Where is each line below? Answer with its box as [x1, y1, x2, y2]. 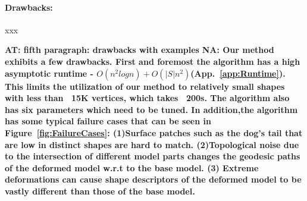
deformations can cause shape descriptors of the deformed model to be [5, 173, 302, 186]
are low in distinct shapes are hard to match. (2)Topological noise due [5, 138, 299, 150]
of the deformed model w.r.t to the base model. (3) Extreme [5, 161, 259, 174]
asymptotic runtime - [5, 67, 93, 79]
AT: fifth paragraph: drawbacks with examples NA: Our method [5, 43, 274, 56]
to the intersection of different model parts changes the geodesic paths [5, 150, 300, 162]
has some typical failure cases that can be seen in [5, 115, 211, 127]
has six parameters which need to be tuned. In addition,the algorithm [5, 103, 298, 115]
